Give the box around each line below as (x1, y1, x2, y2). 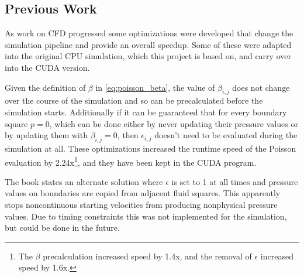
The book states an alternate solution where (5, 175, 163, 187)
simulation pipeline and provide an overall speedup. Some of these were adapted (5, 38, 292, 50)
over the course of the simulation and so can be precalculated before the (5, 94, 263, 107)
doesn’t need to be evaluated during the (154, 129, 298, 141)
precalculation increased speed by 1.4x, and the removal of (43, 249, 252, 262)
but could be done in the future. (5, 221, 120, 234)
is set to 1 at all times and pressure (171, 175, 298, 187)
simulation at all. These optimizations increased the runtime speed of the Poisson (5, 142, 296, 154)
